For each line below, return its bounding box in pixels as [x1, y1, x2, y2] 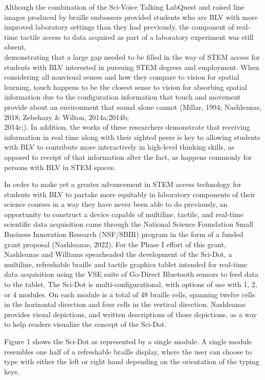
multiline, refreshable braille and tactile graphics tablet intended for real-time [4, 258, 247, 269]
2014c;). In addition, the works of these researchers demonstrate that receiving [4, 122, 250, 132]
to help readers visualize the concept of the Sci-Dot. [4, 319, 167, 329]
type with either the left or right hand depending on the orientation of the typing [4, 356, 259, 367]
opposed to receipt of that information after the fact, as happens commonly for [4, 151, 252, 162]
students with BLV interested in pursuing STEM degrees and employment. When [4, 61, 259, 72]
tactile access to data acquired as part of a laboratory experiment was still [20, 31, 254, 42]
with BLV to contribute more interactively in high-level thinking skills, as [4, 141, 234, 152]
